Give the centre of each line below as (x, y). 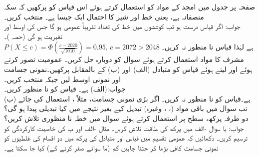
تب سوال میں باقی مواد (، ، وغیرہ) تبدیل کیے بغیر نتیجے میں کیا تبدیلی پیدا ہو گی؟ (126, 108)
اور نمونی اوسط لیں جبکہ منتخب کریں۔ (63, 79)
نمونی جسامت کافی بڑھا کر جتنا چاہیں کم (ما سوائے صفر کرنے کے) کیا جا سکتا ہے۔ (111, 147)
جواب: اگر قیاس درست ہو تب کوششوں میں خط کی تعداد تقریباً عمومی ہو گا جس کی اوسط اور (122, 26)
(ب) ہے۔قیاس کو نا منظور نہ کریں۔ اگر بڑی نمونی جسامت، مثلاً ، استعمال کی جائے (127, 98)
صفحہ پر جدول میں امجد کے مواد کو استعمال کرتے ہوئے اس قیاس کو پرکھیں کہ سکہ (130, 6)
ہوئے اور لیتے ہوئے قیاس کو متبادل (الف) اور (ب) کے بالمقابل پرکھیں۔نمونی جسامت (128, 69)
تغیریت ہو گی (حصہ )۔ (33, 36)
